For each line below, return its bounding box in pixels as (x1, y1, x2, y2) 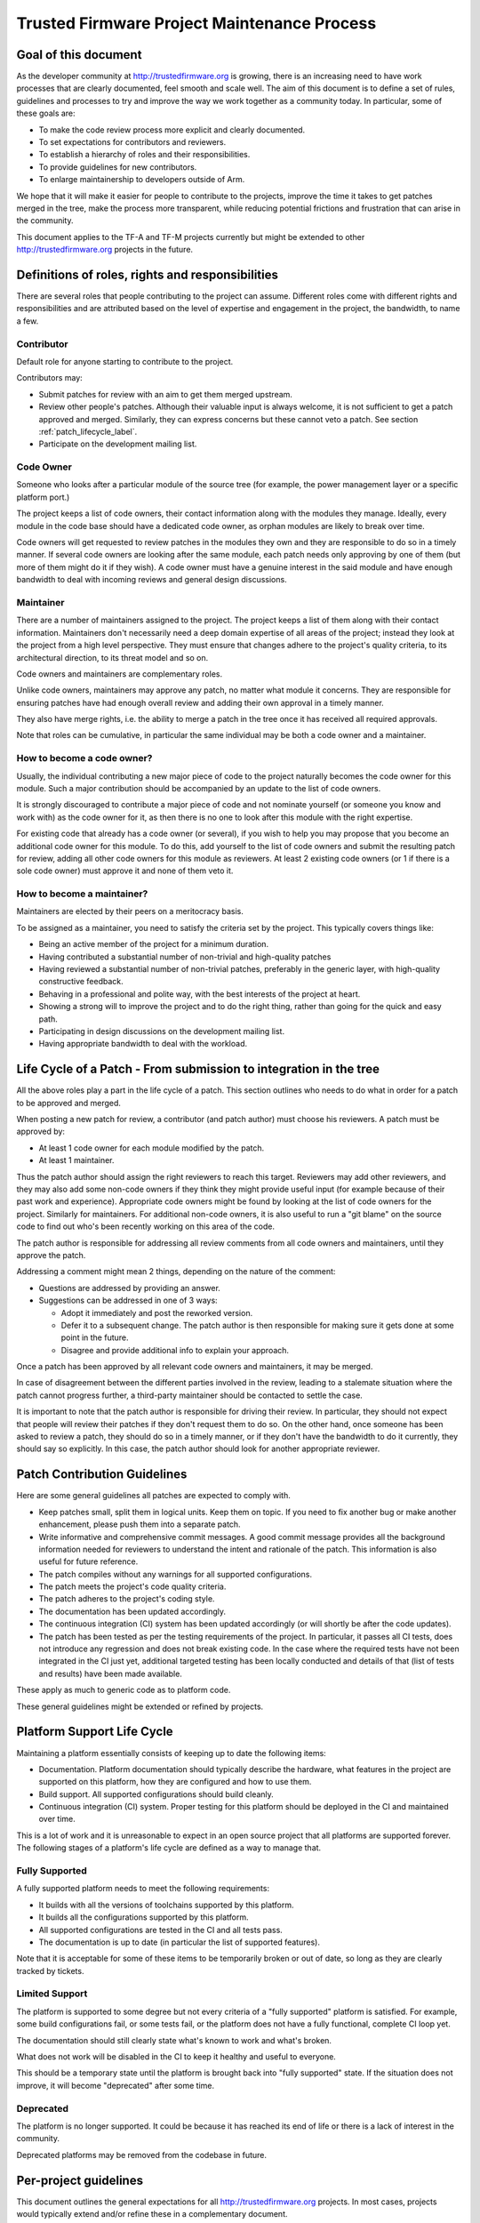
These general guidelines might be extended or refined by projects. (16, 1701, 264, 1712)
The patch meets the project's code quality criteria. (38, 1581, 227, 1592)
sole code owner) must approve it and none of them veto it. (16, 865, 234, 876)
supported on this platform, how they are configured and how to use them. (38, 1777, 312, 1787)
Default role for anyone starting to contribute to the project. (16, 356, 234, 366)
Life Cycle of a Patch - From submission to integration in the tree (16, 1062, 380, 1077)
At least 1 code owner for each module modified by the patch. (38, 1143, 265, 1153)
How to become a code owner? (16, 752, 153, 765)
